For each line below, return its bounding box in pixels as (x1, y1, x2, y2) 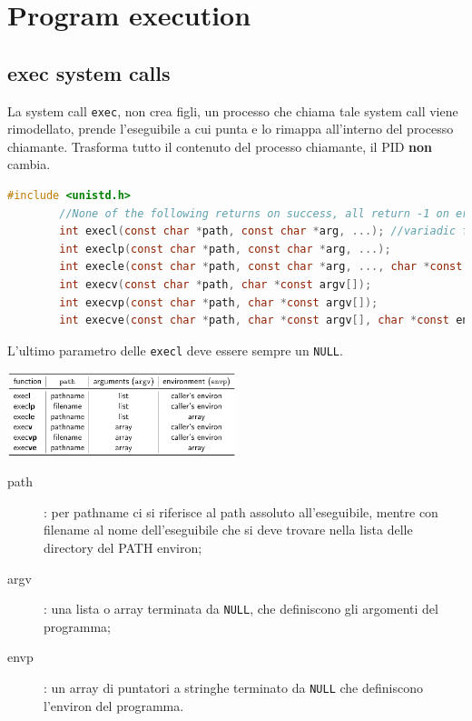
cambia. (7, 155, 51, 174)
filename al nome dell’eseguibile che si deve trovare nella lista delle (44, 520, 413, 539)
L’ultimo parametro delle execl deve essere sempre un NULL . (7, 340, 343, 359)
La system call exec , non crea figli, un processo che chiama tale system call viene (7, 101, 458, 120)
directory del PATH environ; (44, 537, 202, 556)
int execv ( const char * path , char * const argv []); (59, 277, 372, 291)
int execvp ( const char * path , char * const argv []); (59, 295, 379, 309)
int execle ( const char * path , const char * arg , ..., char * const (59, 260, 463, 274)
